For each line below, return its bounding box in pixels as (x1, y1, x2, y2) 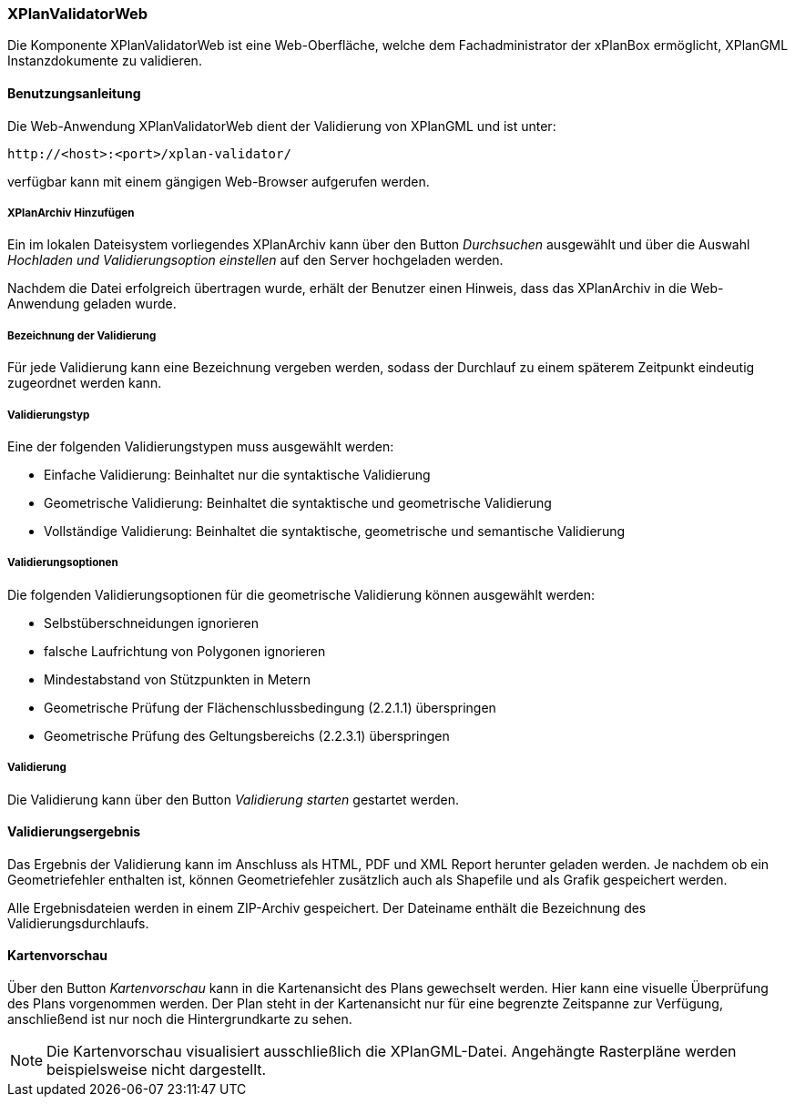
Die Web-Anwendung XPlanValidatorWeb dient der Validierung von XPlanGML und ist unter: (7, 117, 556, 134)
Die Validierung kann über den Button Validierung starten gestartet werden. (7, 791, 460, 807)
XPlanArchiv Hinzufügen (7, 206, 135, 219)
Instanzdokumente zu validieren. (7, 53, 202, 69)
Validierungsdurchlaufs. (7, 915, 149, 931)
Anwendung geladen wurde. (7, 296, 177, 312)
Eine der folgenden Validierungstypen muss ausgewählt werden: (7, 438, 394, 454)
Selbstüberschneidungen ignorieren (44, 614, 260, 631)
